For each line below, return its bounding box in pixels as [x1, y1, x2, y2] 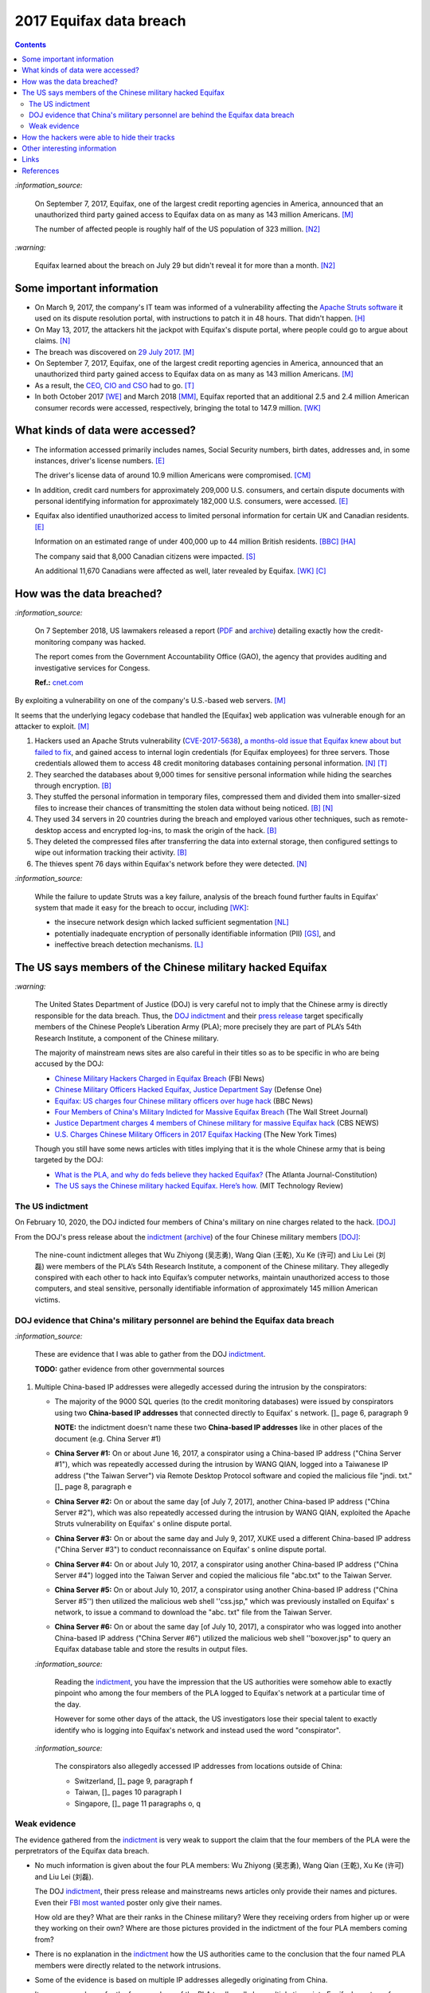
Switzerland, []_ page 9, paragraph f [74, 1776, 193, 1786]
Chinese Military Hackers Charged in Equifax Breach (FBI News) [54, 1073, 265, 1083]
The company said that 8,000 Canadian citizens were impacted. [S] [34, 551, 256, 561]
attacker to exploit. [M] [14, 721, 90, 731]
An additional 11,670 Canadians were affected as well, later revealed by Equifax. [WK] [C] [34, 566, 326, 576]
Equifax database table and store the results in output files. [54, 1645, 248, 1654]
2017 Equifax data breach [14, 12, 186, 29]
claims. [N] [34, 336, 71, 346]
